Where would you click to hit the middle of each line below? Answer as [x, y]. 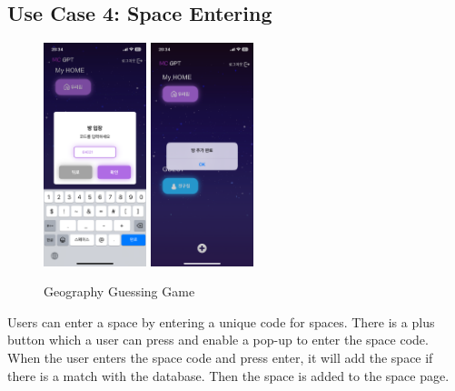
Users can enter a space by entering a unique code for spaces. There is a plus [221, 321]
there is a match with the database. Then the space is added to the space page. [228, 375]
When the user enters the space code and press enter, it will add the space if [220, 358]
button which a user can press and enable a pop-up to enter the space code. [218, 340]
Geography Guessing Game [119, 291]
